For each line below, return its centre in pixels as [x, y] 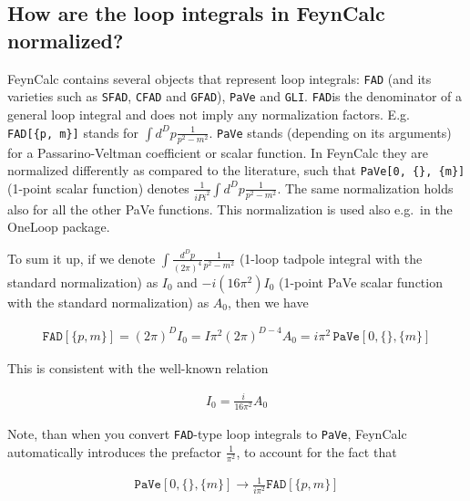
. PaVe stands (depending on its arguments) [330, 132]
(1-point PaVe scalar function [360, 282]
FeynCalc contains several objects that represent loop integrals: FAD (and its [220, 78]
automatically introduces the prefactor [115, 451]
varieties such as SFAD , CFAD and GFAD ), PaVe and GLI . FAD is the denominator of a [235, 96]
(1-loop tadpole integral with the [331, 258]
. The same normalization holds [365, 188]
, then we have [268, 302]
